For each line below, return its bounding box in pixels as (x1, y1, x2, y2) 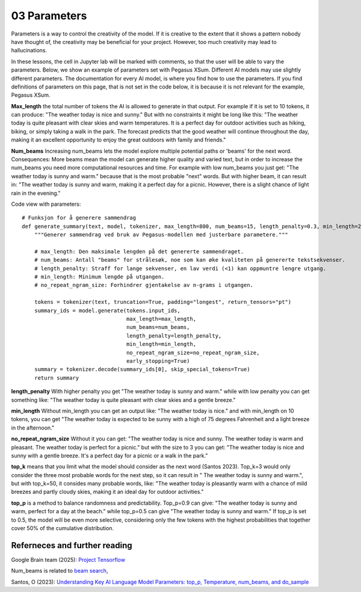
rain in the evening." (11, 190, 61, 197)
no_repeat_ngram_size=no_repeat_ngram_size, (126, 349, 260, 356)
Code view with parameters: (11, 200, 81, 208)
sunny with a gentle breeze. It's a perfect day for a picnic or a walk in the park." (11, 452, 208, 459)
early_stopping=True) (126, 358, 190, 364)
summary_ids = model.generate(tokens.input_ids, (34, 307, 180, 314)
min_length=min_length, (126, 341, 197, 348)
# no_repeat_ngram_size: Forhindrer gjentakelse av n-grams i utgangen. (34, 282, 254, 289)
